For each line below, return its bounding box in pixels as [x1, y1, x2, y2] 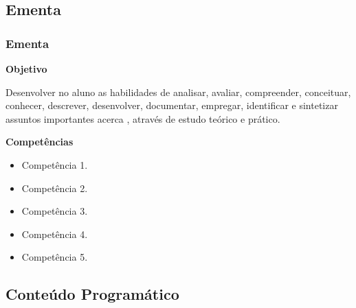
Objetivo [5, 62, 47, 75]
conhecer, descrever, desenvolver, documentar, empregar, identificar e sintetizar [5, 98, 338, 112]
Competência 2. [21, 180, 88, 195]
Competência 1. [21, 157, 88, 171]
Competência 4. [21, 226, 88, 241]
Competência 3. [21, 204, 88, 218]
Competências [5, 134, 74, 149]
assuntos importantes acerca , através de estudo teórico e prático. [5, 111, 280, 126]
